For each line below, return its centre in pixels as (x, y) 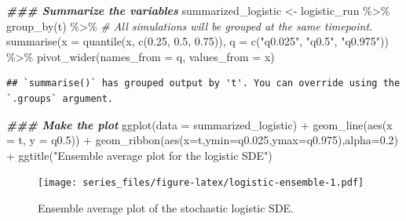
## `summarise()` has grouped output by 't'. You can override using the (203, 83)
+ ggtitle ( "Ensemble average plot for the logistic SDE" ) (139, 155)
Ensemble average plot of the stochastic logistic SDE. (166, 208)
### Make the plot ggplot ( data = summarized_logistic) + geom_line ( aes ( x (199, 124)
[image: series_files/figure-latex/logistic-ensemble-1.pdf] (201, 183)
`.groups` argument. (60, 98)
